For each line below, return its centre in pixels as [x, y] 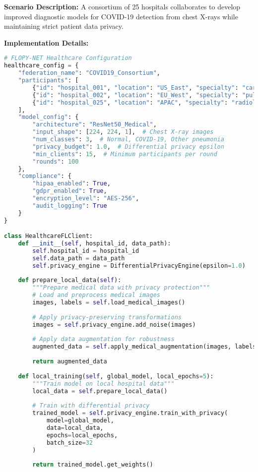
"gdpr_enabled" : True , [70, 191]
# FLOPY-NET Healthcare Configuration [68, 58]
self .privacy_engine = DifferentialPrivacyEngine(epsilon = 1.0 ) [139, 265]
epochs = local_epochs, [82, 435]
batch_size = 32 [69, 442]
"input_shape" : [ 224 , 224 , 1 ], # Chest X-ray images [123, 132]
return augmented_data [70, 362]
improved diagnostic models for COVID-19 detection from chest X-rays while [121, 16]
